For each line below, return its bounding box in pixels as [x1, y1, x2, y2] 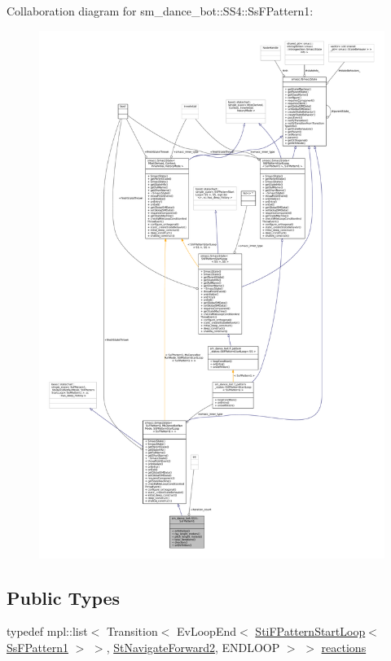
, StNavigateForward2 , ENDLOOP [106, 639, 280, 655]
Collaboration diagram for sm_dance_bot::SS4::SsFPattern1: [7, 2, 314, 19]
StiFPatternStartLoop [255, 623, 366, 640]
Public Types [7, 584, 121, 610]
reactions [321, 639, 367, 655]
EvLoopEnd [177, 623, 237, 640]
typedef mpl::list [7, 623, 88, 640]
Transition [106, 623, 158, 640]
